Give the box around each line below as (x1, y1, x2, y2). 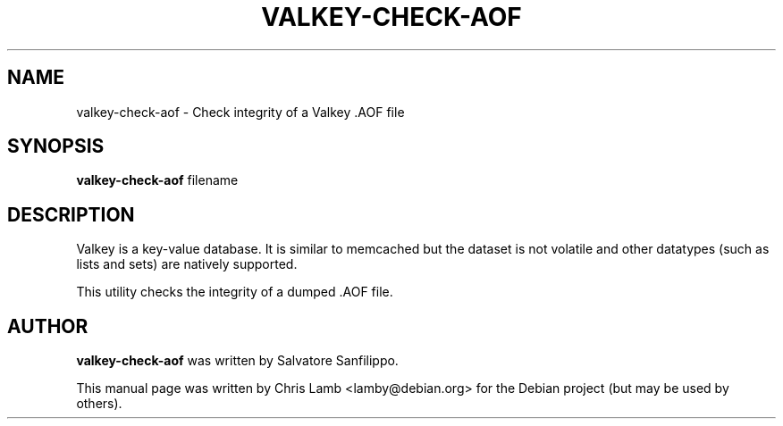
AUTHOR (7, 314, 88, 338)
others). (76, 396, 122, 412)
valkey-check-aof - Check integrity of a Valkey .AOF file (76, 104, 405, 120)
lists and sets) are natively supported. (76, 256, 298, 272)
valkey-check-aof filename (76, 172, 239, 188)
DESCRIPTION (7, 203, 135, 226)
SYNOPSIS (7, 135, 105, 158)
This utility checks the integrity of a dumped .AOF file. (76, 284, 393, 300)
